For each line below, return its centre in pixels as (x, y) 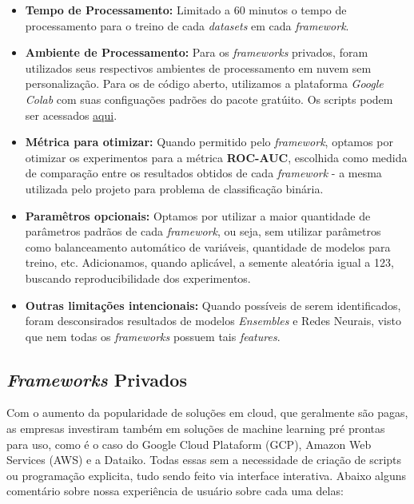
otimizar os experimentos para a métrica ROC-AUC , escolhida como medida (216, 157)
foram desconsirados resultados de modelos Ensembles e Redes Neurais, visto (213, 321)
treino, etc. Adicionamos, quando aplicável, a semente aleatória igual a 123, (209, 262)
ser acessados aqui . (71, 115)
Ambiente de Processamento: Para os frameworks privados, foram (197, 52)
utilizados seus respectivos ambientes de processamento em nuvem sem (198, 67)
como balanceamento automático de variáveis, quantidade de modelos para (208, 246)
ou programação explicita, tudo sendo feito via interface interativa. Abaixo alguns (207, 475)
